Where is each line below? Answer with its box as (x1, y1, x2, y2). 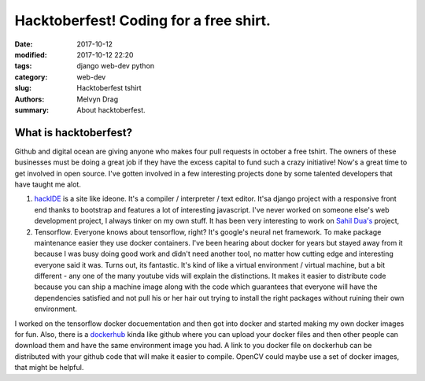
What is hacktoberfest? (14, 126, 133, 139)
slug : (14, 83, 31, 93)
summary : (14, 105, 50, 114)
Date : (14, 39, 33, 49)
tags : (14, 61, 32, 71)
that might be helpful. (14, 363, 84, 372)
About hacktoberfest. (76, 105, 146, 114)
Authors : (14, 94, 45, 104)
